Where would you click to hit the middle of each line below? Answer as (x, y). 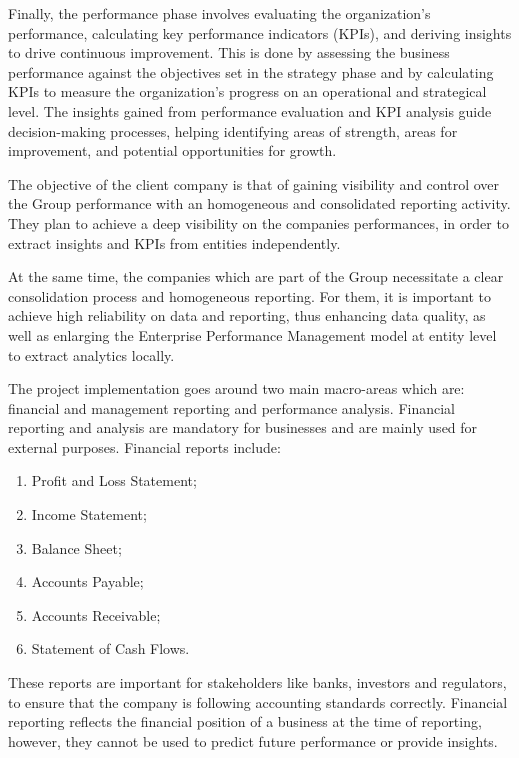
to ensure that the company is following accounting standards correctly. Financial (258, 701)
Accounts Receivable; (96, 614)
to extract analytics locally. (91, 354)
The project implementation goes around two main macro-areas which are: (236, 388)
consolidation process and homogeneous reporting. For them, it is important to (250, 295)
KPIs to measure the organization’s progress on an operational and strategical (247, 91)
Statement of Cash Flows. (110, 648)
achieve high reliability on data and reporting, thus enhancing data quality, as (247, 315)
